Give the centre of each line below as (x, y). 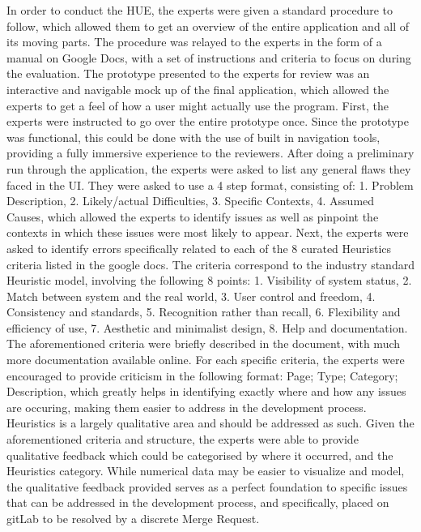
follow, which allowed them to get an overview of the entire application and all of (208, 26)
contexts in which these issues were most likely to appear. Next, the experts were (208, 232)
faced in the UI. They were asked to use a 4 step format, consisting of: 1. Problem (210, 184)
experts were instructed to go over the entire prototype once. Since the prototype (208, 121)
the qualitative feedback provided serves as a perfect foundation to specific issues (207, 486)
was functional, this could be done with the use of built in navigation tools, (193, 137)
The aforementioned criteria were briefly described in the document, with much (204, 343)
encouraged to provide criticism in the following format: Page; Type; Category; (202, 375)
